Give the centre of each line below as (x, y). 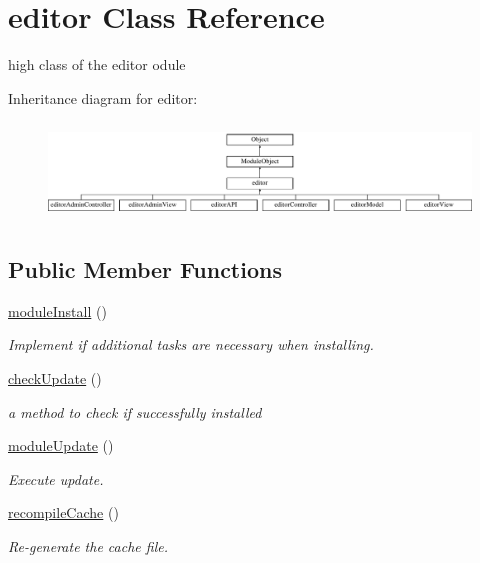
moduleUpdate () (61, 445)
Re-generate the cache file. (88, 545)
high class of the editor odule (97, 64)
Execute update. (56, 478)
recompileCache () (63, 512)
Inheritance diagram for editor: (103, 97)
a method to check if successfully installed (135, 411)
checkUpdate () (55, 377)
